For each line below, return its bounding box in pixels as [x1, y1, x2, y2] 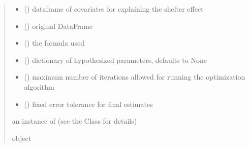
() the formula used [24, 38, 84, 48]
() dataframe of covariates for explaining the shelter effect [24, 4, 204, 14]
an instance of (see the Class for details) [12, 116, 137, 126]
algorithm [24, 81, 54, 92]
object [12, 132, 32, 143]
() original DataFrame [24, 20, 93, 31]
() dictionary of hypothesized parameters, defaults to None [24, 54, 207, 65]
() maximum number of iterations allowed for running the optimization [24, 71, 245, 82]
